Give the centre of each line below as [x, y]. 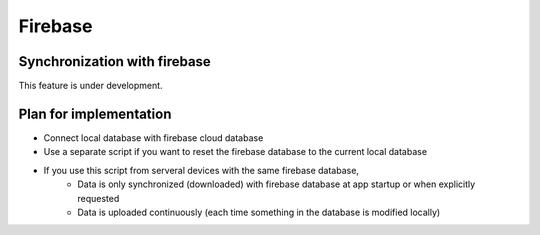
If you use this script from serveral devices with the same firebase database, [201, 170]
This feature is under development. [91, 86]
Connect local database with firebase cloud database [153, 137]
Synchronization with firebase [115, 61]
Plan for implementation [95, 113]
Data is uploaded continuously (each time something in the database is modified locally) [259, 212]
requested [98, 198]
